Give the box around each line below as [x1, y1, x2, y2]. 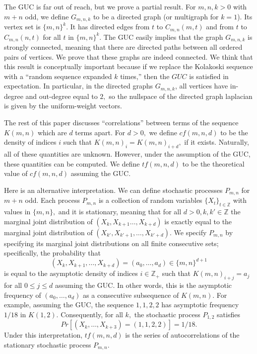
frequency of [4, 289, 41, 300]
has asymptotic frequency [161, 299, 239, 310]
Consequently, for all [61, 309, 123, 319]
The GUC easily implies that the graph [103, 31, 223, 42]
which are [37, 127, 67, 137]
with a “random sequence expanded [4, 71, 112, 81]
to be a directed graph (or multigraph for [93, 11, 219, 21]
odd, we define [25, 11, 69, 21]
